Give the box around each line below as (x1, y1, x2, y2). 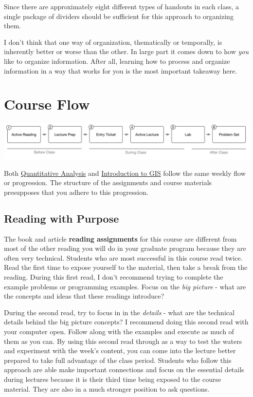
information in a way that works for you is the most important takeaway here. (4, 65, 237, 76)
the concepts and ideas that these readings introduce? (4, 291, 164, 301)
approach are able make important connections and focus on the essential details (4, 364, 244, 375)
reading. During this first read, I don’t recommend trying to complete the (4, 272, 223, 282)
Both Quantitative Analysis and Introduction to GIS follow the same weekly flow (4, 168, 246, 178)
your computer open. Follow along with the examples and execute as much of (4, 326, 234, 337)
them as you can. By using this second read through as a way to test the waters (4, 336, 242, 346)
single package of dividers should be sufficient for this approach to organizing (4, 11, 234, 21)
